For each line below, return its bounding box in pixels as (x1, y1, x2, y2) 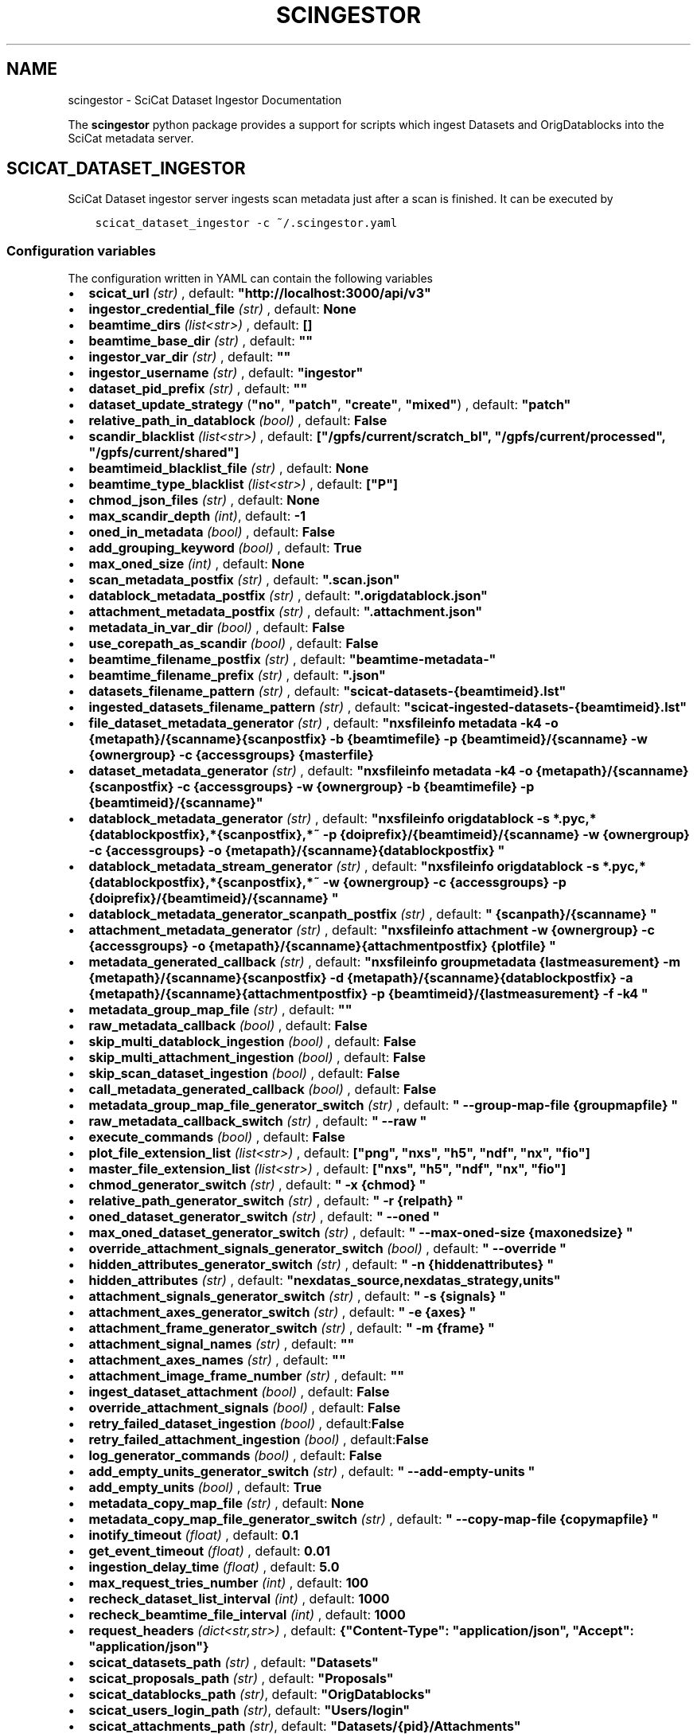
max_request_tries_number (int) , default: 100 (88, 1575, 369, 1591)
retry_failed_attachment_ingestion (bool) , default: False (88, 1431, 429, 1448)
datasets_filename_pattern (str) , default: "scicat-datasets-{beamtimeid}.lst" (88, 683, 567, 700)
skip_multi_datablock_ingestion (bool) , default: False (88, 1033, 417, 1050)
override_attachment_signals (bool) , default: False (88, 1400, 401, 1416)
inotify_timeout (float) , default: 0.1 (88, 1527, 299, 1544)
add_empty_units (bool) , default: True (88, 1479, 322, 1496)
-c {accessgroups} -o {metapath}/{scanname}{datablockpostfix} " (88, 842, 505, 859)
